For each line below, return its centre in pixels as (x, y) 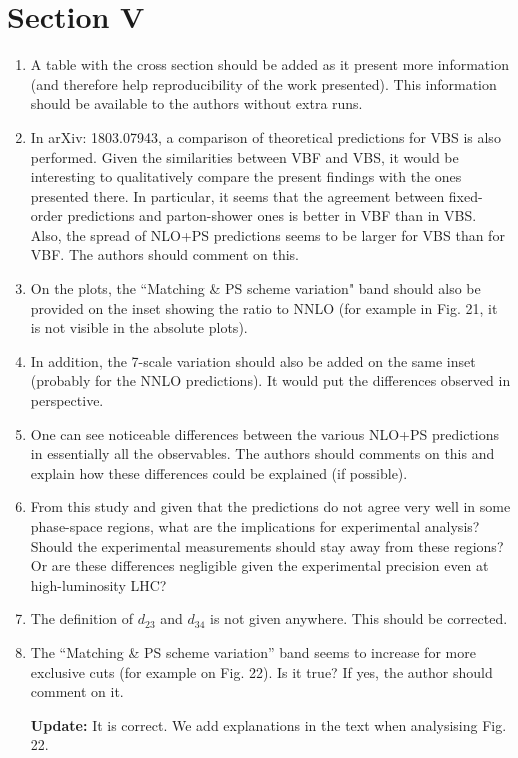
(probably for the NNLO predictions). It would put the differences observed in (270, 380)
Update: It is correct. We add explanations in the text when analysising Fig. (268, 724)
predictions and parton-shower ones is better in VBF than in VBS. (272, 215)
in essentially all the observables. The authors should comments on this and (262, 453)
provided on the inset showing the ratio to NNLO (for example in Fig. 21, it (264, 307)
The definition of (82, 618)
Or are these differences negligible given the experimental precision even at (259, 565)
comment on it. (77, 691)
